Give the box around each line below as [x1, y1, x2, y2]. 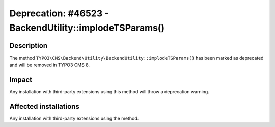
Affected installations [9, 102, 80, 111]
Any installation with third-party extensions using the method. [9, 115, 139, 122]
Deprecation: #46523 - [9, 8, 109, 19]
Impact [9, 75, 33, 84]
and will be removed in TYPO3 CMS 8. [9, 62, 90, 68]
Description [9, 41, 48, 50]
